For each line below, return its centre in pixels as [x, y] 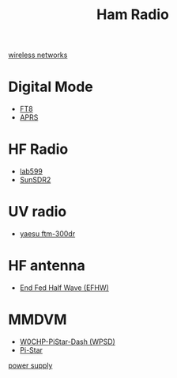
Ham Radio [133, 15]
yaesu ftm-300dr [47, 234]
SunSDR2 [35, 180]
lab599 [31, 171]
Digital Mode [51, 87]
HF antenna [47, 266]
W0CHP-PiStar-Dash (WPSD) [68, 342]
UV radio [38, 212]
